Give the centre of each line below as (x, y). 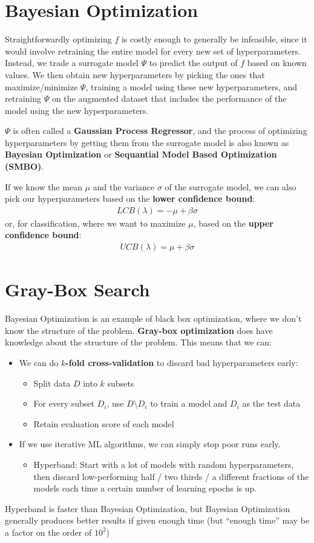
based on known (277, 63)
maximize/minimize (41, 86)
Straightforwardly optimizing (58, 39)
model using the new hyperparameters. (77, 110)
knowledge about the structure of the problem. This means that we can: (138, 342)
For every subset (64, 403)
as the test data (271, 403)
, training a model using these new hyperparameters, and (191, 86)
